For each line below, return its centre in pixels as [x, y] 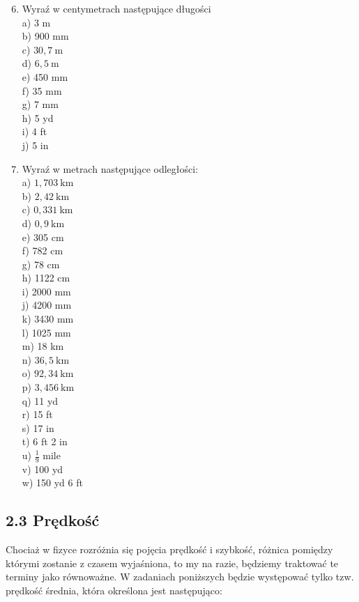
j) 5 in [35, 145]
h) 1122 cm [46, 278]
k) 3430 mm [48, 319]
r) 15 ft [37, 414]
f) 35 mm [42, 90]
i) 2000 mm [46, 291]
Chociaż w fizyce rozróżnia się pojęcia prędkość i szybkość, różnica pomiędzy [169, 549]
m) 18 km [43, 346]
